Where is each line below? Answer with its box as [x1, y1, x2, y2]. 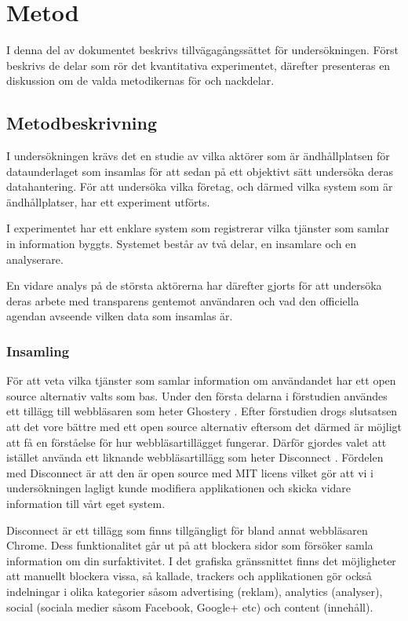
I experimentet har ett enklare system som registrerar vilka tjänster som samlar [6, 220, 390, 236]
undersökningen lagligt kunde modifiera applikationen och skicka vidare [6, 480, 352, 496]
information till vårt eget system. [6, 495, 166, 512]
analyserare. [6, 250, 64, 267]
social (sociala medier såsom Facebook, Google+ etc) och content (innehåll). [6, 598, 373, 615]
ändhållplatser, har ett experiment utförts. [6, 193, 210, 210]
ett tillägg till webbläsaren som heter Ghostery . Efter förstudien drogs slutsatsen [6, 403, 398, 419]
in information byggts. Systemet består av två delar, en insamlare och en [6, 236, 357, 252]
